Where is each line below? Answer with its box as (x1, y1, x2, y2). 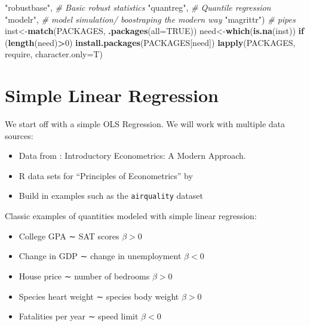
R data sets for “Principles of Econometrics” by (19, 169, 193, 182)
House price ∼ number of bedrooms (19, 269, 150, 282)
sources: (5, 129, 33, 142)
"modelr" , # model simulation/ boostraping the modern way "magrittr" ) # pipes (5, 13, 296, 25)
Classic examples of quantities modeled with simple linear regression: (5, 210, 257, 222)
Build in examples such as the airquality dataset (19, 189, 203, 202)
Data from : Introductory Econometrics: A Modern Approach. (19, 149, 246, 162)
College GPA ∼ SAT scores (19, 229, 119, 242)
